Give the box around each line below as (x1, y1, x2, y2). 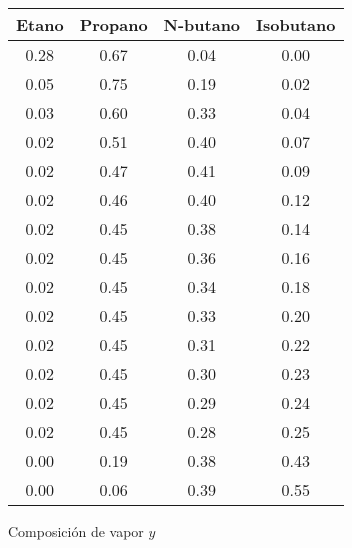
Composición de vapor (8, 521, 144, 541)
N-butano (163, 13, 241, 36)
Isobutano (256, 13, 336, 36)
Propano (79, 13, 148, 36)
